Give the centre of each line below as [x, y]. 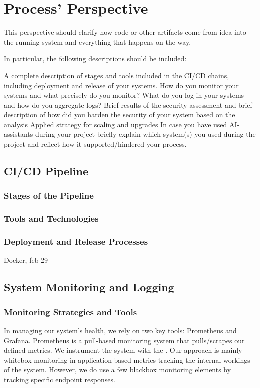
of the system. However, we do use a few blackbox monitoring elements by [118, 370]
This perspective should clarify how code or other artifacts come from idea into [125, 32]
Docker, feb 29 [26, 260]
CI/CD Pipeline [46, 171]
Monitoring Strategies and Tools [71, 312]
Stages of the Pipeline [49, 196]
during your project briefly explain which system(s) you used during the [145, 134]
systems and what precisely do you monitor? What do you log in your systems [124, 95]
